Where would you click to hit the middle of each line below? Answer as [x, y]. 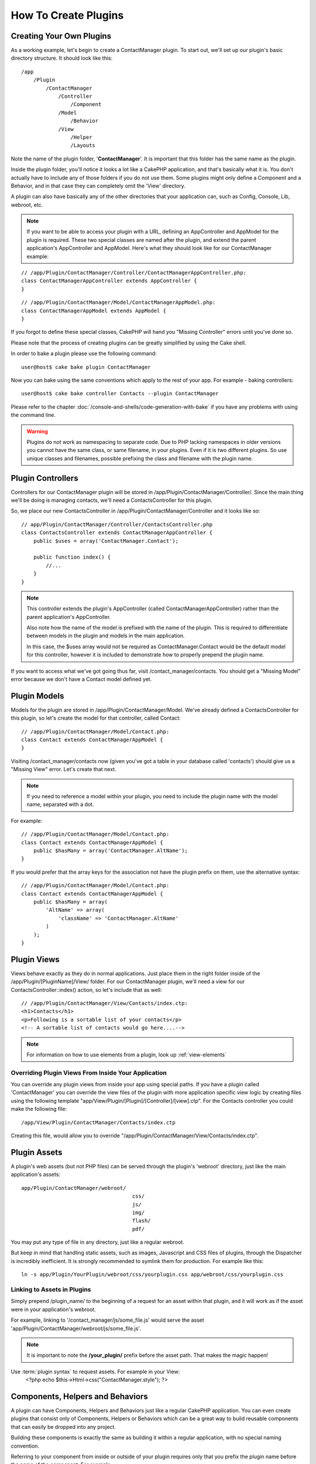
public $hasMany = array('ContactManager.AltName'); [111, 851]
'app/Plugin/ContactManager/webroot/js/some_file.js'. [76, 1328]
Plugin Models [37, 696]
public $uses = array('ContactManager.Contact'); [106, 541]
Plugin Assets [37, 1152]
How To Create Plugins [67, 15]
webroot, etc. [27, 204]
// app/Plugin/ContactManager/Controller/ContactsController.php [117, 524]
